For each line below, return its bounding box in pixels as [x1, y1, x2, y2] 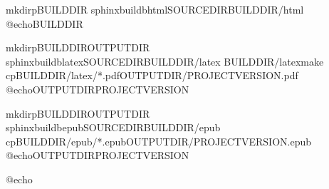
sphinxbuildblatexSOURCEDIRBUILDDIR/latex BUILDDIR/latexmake [6, 53, 324, 68]
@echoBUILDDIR [6, 16, 83, 31]
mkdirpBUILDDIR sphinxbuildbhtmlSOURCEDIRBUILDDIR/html [6, 2, 304, 16]
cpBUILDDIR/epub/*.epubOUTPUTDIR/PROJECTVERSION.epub [6, 133, 312, 148]
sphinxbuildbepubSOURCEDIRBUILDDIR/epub [6, 120, 221, 135]
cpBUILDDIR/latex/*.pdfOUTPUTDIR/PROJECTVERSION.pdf [6, 68, 298, 83]
